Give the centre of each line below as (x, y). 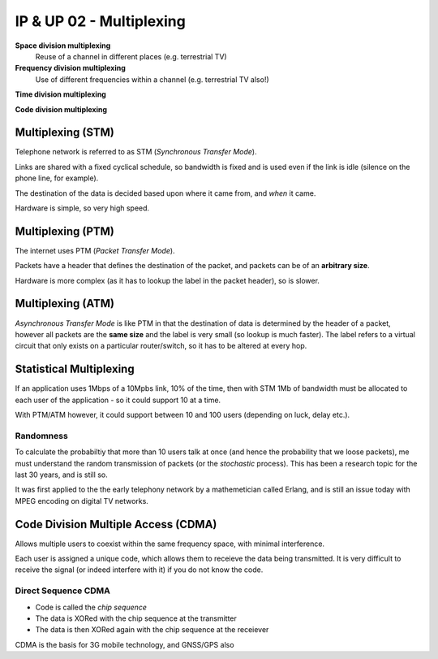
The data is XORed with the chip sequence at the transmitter (136, 618)
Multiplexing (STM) (65, 133)
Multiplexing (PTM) (65, 231)
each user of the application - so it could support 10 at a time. (118, 400)
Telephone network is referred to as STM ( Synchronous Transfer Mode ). (136, 152)
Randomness (41, 436)
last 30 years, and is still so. (62, 475)
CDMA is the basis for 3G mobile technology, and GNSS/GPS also (125, 644)
